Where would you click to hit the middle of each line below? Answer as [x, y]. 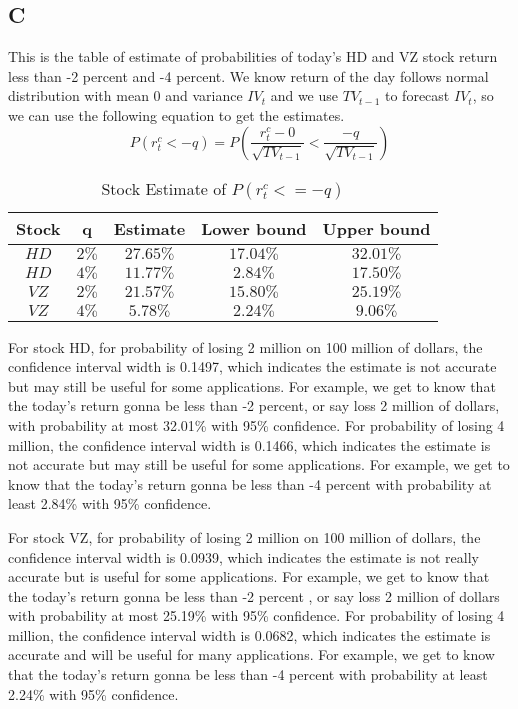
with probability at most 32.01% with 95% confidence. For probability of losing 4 [256, 424]
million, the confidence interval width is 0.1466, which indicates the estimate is [249, 444]
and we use [304, 95]
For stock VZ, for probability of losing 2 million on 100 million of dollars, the [244, 536]
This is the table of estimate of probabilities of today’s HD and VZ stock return [253, 56]
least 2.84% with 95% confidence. [110, 503]
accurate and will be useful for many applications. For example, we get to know [251, 654]
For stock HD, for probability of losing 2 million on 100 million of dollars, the [245, 346]
